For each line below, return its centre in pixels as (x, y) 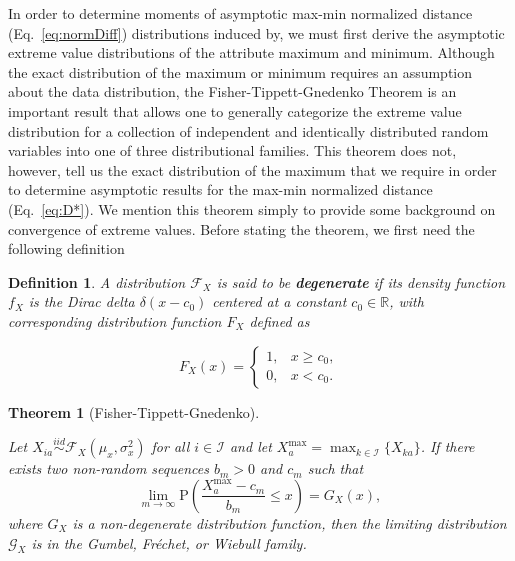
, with (406, 301)
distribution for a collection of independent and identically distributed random (248, 130)
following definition (66, 248)
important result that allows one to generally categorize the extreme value (235, 110)
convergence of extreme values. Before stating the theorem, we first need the (241, 228)
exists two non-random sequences (108, 468)
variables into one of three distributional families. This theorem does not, (232, 150)
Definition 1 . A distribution (97, 281)
